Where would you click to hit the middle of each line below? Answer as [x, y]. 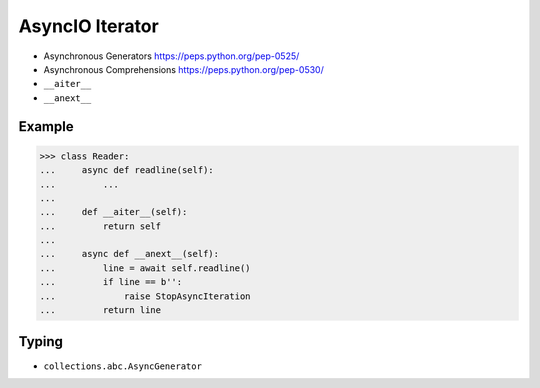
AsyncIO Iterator [88, 26]
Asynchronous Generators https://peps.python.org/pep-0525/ [171, 56]
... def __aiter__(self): [113, 212]
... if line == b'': [111, 282]
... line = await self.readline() [145, 268]
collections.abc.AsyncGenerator [122, 366]
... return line [100, 310]
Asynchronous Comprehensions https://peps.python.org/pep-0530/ [183, 69]
